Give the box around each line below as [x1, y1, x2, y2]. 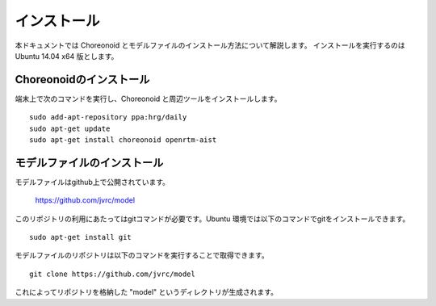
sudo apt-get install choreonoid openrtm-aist [29, 136, 217, 145]
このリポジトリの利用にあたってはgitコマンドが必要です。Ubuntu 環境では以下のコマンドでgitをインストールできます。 [15, 214, 410, 224]
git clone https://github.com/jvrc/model [29, 269, 195, 279]
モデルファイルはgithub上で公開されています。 [15, 177, 170, 187]
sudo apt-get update [29, 124, 111, 133]
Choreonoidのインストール [15, 73, 150, 86]
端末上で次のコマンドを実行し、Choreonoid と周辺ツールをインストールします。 [15, 94, 282, 103]
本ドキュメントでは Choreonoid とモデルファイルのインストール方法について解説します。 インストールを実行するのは [15, 40, 405, 50]
